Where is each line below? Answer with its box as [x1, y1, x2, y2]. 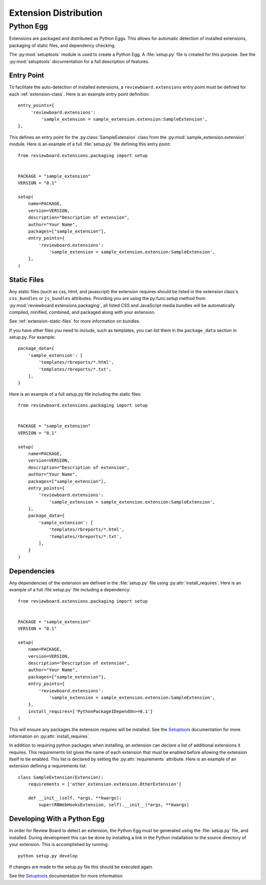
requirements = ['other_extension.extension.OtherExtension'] [28, 782, 182, 787]
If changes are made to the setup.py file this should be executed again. [9, 864, 154, 870]
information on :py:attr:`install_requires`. [9, 733, 91, 739]
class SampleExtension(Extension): [18, 774, 104, 780]
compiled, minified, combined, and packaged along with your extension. [9, 309, 156, 315]
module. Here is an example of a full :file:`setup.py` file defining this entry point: [9, 141, 171, 147]
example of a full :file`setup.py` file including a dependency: [9, 587, 131, 593]
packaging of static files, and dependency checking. [9, 42, 116, 48]
